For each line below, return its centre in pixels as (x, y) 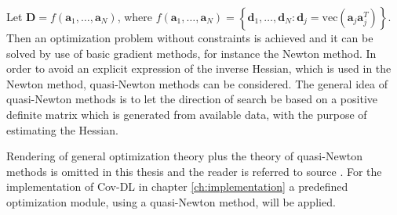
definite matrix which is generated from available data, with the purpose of (187, 114)
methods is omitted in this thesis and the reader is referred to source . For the (194, 171)
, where (135, 16)
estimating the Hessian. (62, 129)
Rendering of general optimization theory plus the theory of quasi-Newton (184, 156)
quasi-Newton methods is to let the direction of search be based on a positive (192, 99)
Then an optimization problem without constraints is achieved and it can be (190, 38)
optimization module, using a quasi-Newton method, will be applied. (171, 201)
